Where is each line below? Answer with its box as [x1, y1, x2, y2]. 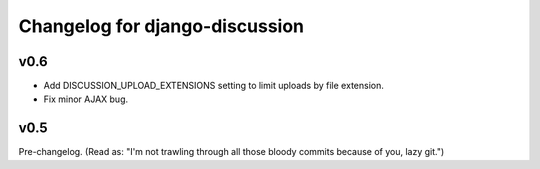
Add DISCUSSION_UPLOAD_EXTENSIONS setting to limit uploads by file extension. [43, 80, 384, 92]
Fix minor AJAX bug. [43, 93, 129, 105]
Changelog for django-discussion [18, 15, 305, 37]
